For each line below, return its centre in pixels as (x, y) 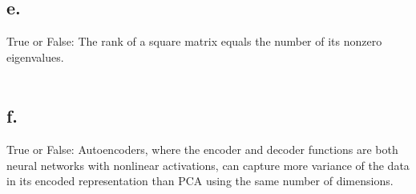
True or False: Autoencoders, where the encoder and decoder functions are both (202, 150)
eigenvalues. (35, 57)
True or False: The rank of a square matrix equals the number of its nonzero (194, 41)
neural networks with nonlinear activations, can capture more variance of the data (208, 165)
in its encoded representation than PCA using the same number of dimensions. (200, 181)
